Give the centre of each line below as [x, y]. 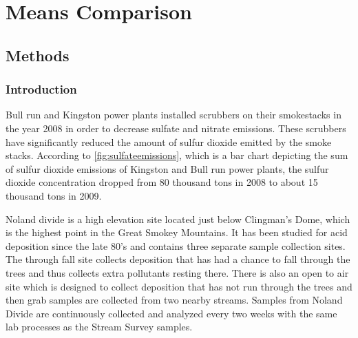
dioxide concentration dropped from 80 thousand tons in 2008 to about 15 [162, 182]
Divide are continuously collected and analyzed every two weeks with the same [171, 313]
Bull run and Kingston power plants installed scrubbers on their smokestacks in [173, 115]
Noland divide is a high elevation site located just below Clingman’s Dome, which [178, 219]
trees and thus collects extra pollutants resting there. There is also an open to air [177, 272]
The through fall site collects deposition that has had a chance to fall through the [178, 259]
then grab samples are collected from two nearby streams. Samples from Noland [174, 300]
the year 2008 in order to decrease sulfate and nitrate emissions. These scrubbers [176, 128]
